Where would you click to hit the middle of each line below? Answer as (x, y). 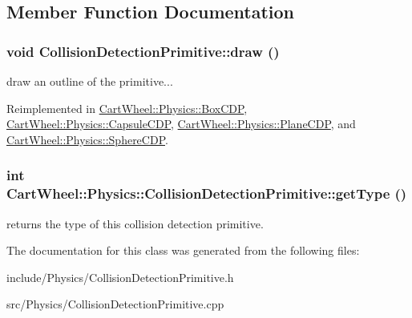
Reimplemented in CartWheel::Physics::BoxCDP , (127, 108)
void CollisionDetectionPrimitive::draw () (143, 51)
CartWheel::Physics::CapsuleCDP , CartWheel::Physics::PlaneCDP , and (181, 124)
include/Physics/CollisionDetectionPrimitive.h (120, 277)
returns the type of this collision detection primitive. (135, 223)
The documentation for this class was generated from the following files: (183, 250)
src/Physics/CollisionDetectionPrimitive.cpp (115, 304)
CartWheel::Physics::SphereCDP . (87, 139)
